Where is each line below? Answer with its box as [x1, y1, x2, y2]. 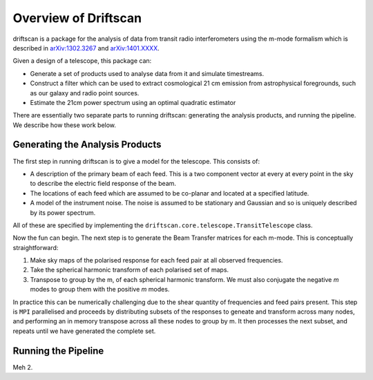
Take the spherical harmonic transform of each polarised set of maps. [30, 266, 229, 274]
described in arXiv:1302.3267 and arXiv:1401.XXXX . [12, 44, 160, 52]
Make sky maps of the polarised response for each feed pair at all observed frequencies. [30, 256, 283, 265]
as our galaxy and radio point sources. [30, 88, 140, 97]
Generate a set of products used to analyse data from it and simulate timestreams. [30, 69, 265, 77]
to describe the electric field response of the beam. [30, 180, 176, 188]
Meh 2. [12, 363, 33, 371]
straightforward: [12, 243, 59, 251]
